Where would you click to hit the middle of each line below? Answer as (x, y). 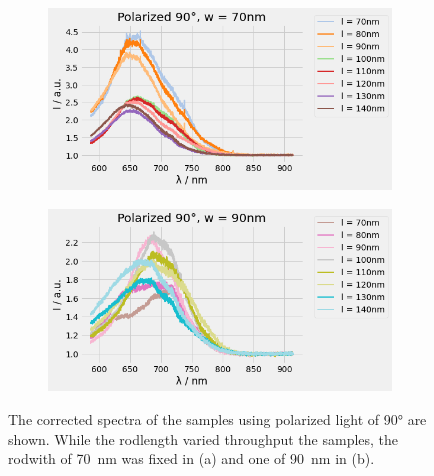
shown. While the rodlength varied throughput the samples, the (203, 438)
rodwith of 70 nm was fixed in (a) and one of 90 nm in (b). (191, 458)
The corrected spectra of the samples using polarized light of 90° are (217, 418)
